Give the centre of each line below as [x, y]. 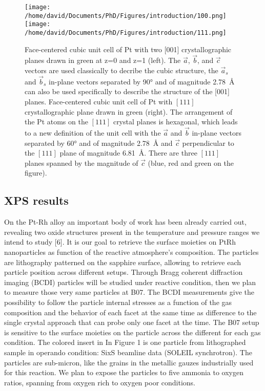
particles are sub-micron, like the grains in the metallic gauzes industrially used [129, 362]
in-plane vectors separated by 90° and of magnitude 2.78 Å [142, 81]
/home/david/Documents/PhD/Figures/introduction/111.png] [126, 32]
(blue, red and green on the [191, 162]
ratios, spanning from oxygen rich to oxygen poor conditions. [100, 382]
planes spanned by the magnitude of [81, 162]
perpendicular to [208, 143]
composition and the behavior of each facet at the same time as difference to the [130, 312]
